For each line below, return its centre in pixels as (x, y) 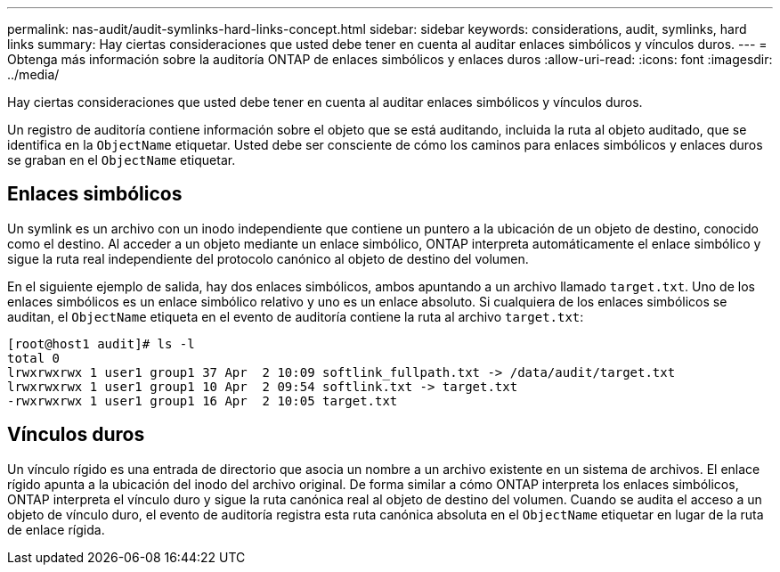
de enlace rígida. (56, 529)
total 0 (34, 358)
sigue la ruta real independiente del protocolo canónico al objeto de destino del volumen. (268, 258)
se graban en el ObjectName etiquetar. (122, 160)
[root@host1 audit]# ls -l (101, 343)
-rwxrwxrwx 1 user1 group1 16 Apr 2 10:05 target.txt (203, 400)
